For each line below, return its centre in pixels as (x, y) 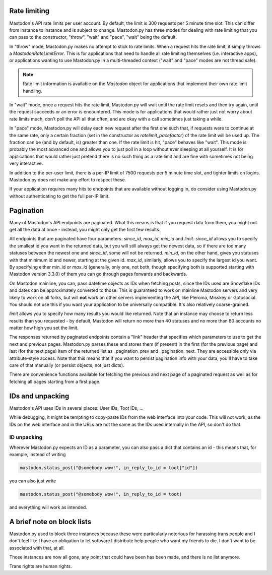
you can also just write (33, 481)
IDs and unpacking (39, 396)
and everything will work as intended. (48, 507)
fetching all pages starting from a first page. (55, 381)
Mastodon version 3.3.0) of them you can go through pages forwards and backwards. (98, 274)
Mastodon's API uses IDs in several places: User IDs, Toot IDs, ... (76, 408)
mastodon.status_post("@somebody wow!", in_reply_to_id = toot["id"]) (109, 468)
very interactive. (26, 163)
